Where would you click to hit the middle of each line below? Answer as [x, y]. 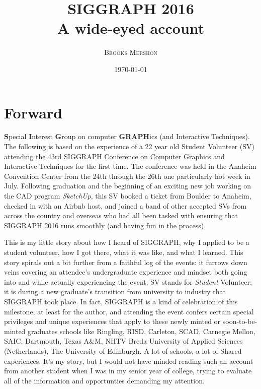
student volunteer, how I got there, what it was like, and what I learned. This [124, 252]
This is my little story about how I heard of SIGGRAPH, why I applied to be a [127, 242]
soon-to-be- [240, 321]
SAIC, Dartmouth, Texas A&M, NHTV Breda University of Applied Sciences [123, 341]
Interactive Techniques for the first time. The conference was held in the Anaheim [130, 166]
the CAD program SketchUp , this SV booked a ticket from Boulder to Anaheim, [128, 196]
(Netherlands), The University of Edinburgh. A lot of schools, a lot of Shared [123, 350]
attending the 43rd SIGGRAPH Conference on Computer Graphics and [114, 156]
